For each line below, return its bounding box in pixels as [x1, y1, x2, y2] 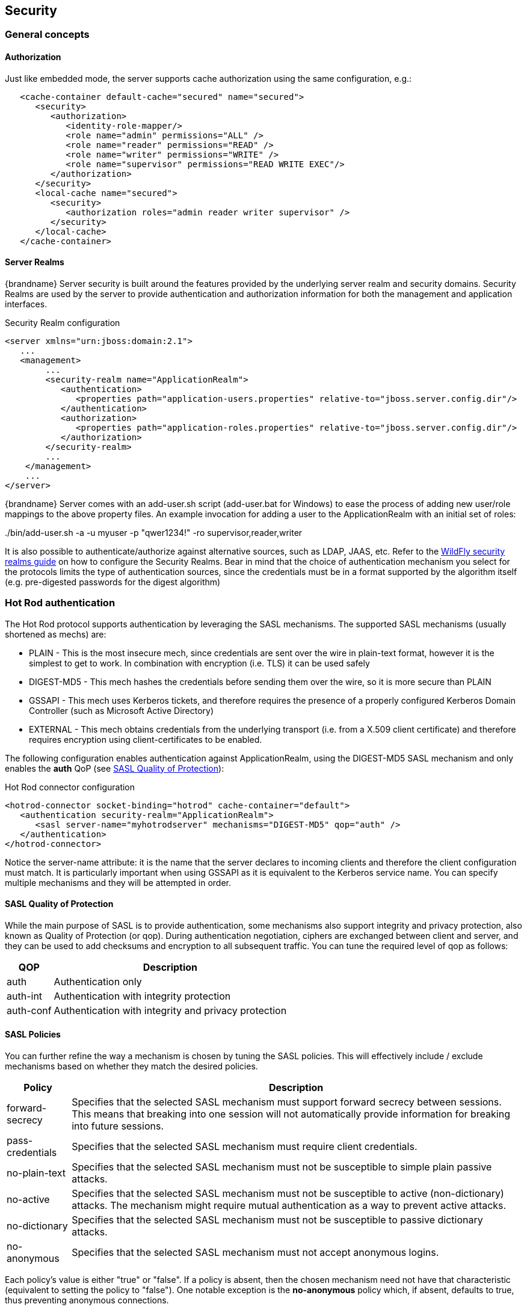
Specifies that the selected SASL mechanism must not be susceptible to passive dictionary [72, 1214, 483, 1226]
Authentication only [54, 975, 142, 988]
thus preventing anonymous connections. [5, 1295, 169, 1306]
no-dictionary [7, 1220, 68, 1232]
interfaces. [5, 298, 48, 309]
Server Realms [5, 257, 64, 268]
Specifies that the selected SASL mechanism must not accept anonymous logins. [72, 1246, 439, 1259]
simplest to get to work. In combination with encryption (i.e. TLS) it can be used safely [29, 657, 370, 668]
